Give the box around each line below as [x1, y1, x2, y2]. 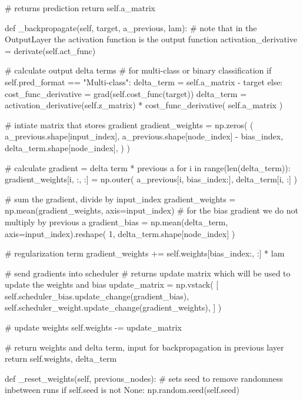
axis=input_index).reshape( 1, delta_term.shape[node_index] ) [5, 227, 235, 239]
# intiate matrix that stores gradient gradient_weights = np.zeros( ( [5, 118, 254, 131]
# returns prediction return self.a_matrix [5, 2, 155, 14]
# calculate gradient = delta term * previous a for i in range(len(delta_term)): [5, 161, 291, 174]
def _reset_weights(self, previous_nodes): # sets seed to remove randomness [5, 372, 283, 384]
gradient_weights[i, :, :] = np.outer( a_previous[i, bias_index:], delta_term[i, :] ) [5, 173, 298, 185]
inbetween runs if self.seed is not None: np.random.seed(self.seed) [5, 384, 239, 396]
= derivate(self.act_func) [5, 44, 96, 56]
